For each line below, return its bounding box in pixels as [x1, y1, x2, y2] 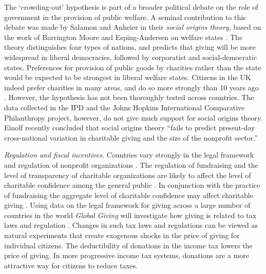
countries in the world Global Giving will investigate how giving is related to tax [4, 209, 257, 220]
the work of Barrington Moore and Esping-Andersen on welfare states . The [4, 31, 243, 42]
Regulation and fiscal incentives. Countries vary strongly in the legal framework [4, 149, 254, 160]
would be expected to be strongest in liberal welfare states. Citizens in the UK [4, 72, 251, 83]
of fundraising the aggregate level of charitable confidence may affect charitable [4, 189, 253, 200]
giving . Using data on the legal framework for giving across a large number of [4, 200, 251, 210]
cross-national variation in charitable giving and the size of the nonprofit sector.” [4, 132, 258, 143]
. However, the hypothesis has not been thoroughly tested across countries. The [4, 92, 254, 103]
